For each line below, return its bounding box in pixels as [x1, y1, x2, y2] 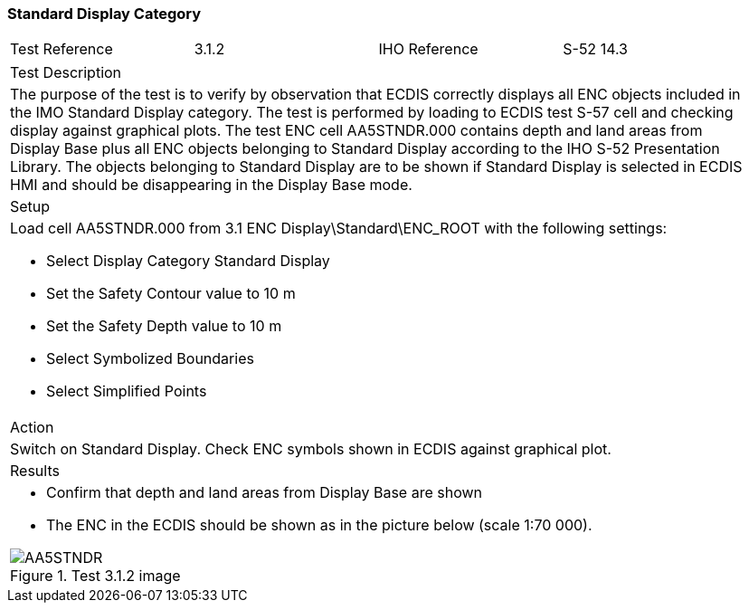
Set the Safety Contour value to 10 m [46, 284, 296, 303]
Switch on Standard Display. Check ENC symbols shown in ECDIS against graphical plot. [10, 440, 612, 459]
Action [10, 418, 54, 437]
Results [10, 462, 60, 481]
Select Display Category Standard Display [46, 252, 330, 271]
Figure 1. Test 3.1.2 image [10, 567, 181, 586]
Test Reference [10, 40, 113, 59]
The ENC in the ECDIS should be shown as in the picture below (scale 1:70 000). [46, 516, 593, 535]
